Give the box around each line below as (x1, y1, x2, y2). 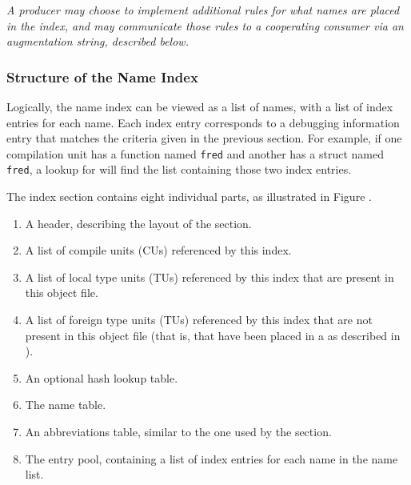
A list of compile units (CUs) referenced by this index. (25, 242, 292, 259)
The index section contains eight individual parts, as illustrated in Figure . (6, 188, 372, 205)
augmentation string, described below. (6, 33, 189, 50)
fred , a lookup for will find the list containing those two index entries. (6, 161, 352, 178)
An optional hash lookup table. (25, 369, 178, 386)
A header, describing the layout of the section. (25, 214, 252, 231)
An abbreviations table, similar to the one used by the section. (25, 423, 332, 440)
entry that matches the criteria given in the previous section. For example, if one (6, 130, 402, 146)
